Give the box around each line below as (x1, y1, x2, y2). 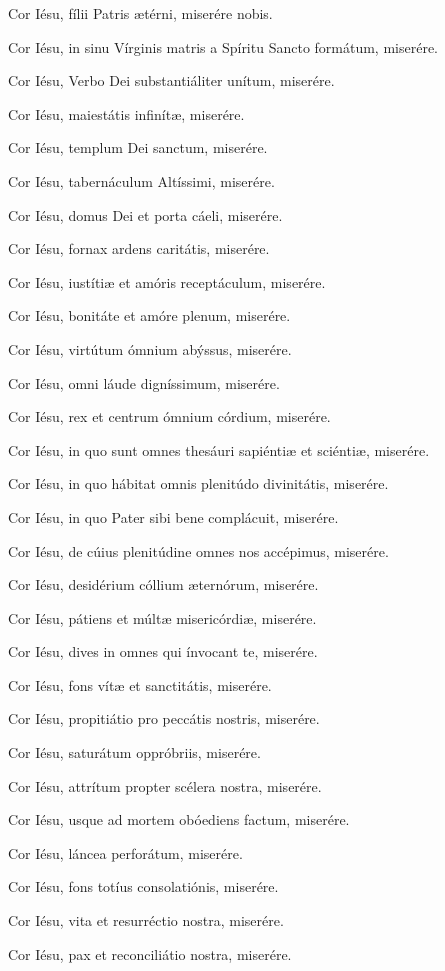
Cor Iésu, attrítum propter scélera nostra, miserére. (8, 775, 322, 796)
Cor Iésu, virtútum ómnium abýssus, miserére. (8, 338, 292, 359)
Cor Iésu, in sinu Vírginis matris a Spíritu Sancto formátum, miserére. (8, 36, 439, 57)
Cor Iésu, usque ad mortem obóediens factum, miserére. (8, 809, 350, 830)
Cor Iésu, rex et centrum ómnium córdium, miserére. (8, 406, 331, 427)
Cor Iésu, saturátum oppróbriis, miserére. (8, 742, 261, 763)
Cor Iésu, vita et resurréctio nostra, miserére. (8, 910, 284, 931)
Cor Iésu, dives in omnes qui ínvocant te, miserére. (8, 641, 318, 662)
